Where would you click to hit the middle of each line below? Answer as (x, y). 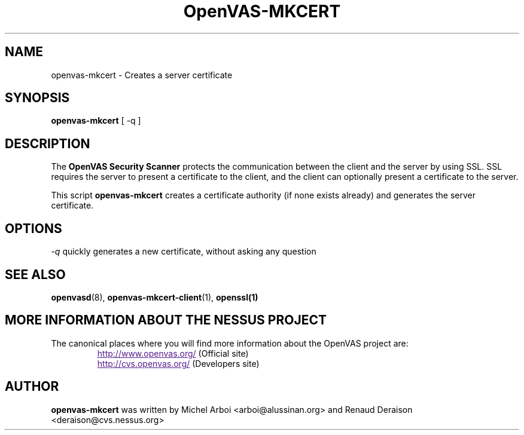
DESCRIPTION (48, 143)
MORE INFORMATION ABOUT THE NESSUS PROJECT (166, 320)
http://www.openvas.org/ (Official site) (173, 353)
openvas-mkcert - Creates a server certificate (142, 75)
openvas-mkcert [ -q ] (96, 121)
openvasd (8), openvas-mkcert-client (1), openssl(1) (155, 297)
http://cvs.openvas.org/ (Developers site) (178, 363)
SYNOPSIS (37, 98)
